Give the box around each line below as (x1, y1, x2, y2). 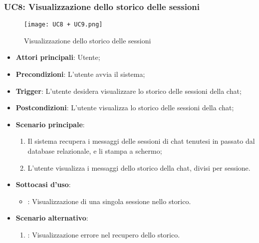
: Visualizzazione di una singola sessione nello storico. (27, 196, 191, 206)
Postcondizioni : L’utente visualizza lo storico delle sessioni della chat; (15, 102, 234, 113)
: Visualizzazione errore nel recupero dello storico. (27, 230, 180, 240)
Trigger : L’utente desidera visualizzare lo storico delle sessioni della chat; (15, 85, 242, 96)
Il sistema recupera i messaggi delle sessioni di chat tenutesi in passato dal (27, 136, 255, 146)
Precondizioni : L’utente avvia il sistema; (15, 69, 145, 79)
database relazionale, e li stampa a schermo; (27, 146, 162, 156)
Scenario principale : (15, 119, 85, 129)
